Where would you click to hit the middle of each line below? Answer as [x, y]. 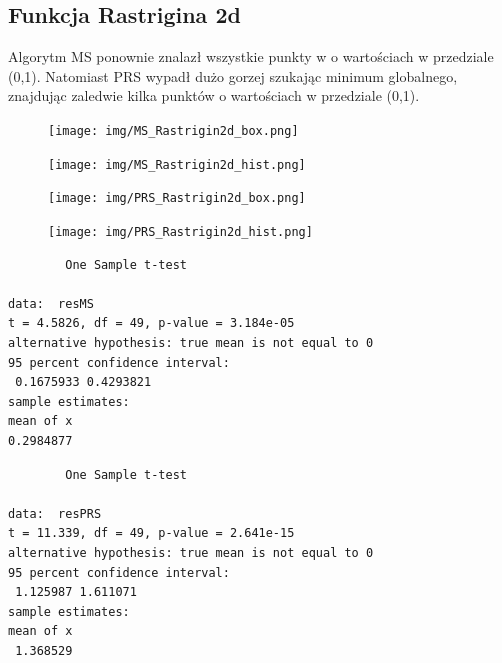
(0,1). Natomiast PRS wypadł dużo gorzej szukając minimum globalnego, [233, 75]
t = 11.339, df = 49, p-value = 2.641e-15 [151, 533]
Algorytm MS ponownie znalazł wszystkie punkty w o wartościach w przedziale [251, 56]
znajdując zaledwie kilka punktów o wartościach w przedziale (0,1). [214, 95]
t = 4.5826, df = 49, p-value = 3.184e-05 [151, 323]
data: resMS [51, 303]
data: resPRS [55, 513]
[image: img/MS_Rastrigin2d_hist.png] [177, 164]
